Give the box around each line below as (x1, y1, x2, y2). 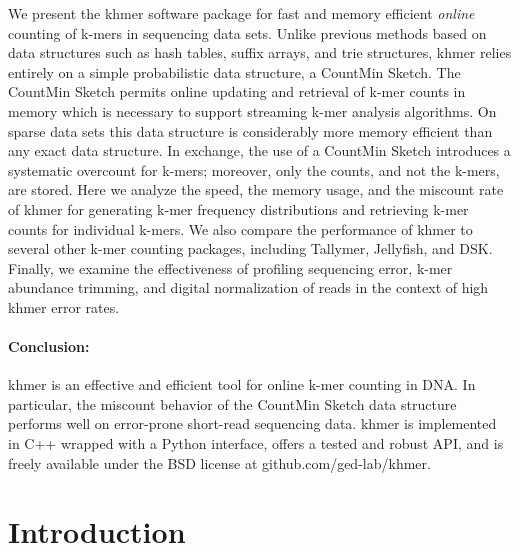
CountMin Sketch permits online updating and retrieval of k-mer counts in (8, 81, 466, 102)
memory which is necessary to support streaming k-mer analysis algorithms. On (8, 100, 497, 121)
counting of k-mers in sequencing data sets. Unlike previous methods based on (8, 22, 487, 43)
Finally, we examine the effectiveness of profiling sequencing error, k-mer (8, 257, 453, 278)
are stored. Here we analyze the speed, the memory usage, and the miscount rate (8, 179, 504, 200)
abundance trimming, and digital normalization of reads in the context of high (8, 277, 489, 298)
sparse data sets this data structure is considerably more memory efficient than (8, 120, 493, 141)
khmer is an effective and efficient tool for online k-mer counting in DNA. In (8, 374, 476, 395)
